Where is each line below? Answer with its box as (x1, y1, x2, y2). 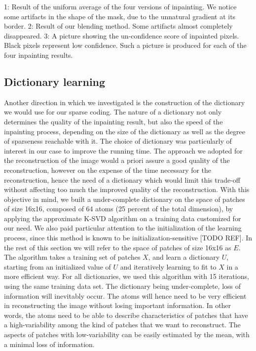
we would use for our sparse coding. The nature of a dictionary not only (4, 107, 222, 117)
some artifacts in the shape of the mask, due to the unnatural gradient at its (4, 11, 236, 21)
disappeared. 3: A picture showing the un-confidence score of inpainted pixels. (4, 30, 239, 40)
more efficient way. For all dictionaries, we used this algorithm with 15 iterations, (4, 271, 249, 281)
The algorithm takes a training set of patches (4, 252, 141, 262)
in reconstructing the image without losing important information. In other (4, 300, 231, 311)
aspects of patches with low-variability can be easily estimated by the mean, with (4, 329, 250, 340)
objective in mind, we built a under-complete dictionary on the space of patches (4, 194, 245, 204)
